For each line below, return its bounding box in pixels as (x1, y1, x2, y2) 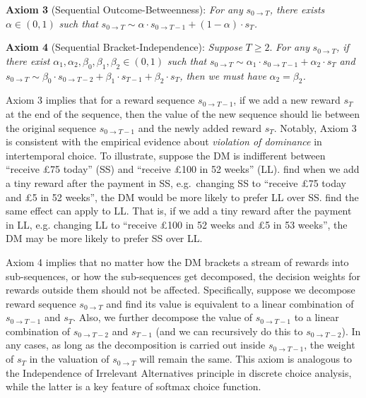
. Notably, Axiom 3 (273, 120, 357, 135)
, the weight (304, 337, 355, 352)
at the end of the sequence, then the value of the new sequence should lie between (6, 106, 360, 121)
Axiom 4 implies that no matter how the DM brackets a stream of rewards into (6, 254, 349, 269)
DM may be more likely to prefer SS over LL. (6, 231, 203, 246)
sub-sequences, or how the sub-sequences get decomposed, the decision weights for (6, 268, 360, 283)
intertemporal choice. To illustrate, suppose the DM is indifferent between (6, 147, 326, 162)
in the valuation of (29, 351, 110, 366)
